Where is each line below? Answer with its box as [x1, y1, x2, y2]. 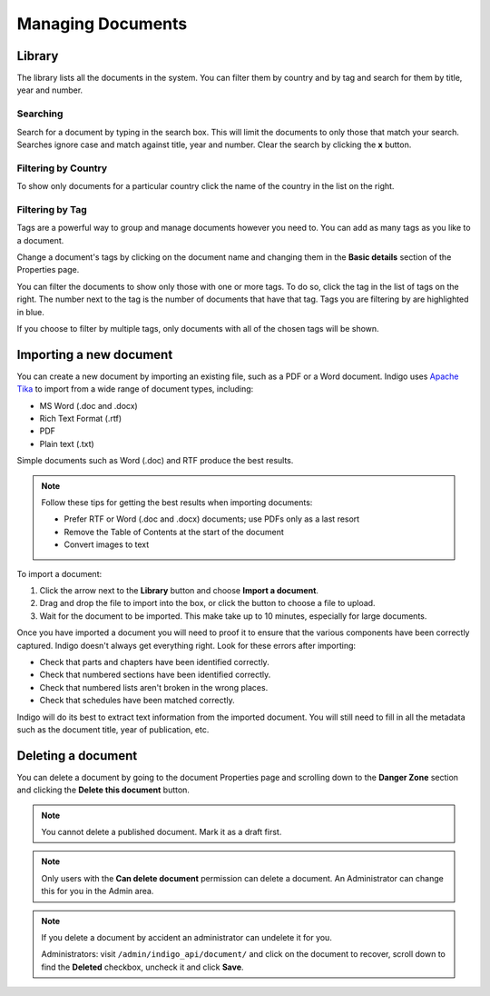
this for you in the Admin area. [41, 886, 154, 897]
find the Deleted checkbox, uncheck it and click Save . [41, 961, 244, 972]
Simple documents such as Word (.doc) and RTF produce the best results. [16, 455, 294, 466]
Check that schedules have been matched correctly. [39, 695, 235, 706]
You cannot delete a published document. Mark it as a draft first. [41, 826, 282, 837]
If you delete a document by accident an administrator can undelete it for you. [41, 931, 333, 942]
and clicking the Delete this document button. [16, 784, 191, 795]
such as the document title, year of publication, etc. [16, 723, 210, 735]
